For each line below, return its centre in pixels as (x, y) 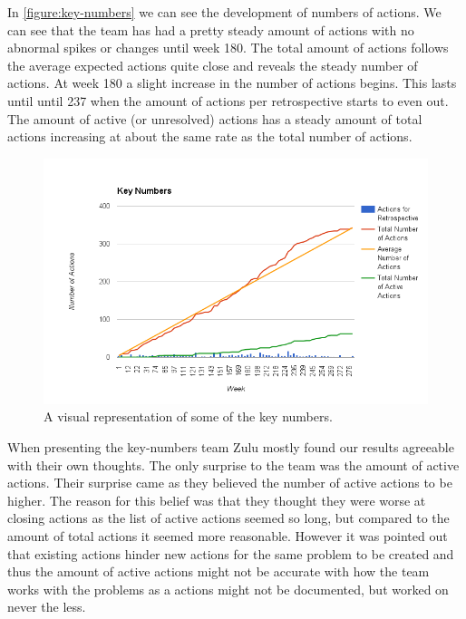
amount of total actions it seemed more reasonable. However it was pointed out (228, 535)
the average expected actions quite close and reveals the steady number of (213, 65)
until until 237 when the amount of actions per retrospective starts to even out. (228, 100)
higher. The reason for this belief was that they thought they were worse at (217, 500)
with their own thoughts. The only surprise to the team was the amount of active (233, 464)
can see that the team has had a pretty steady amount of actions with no (211, 29)
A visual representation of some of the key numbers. (188, 416)
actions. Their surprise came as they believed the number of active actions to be (230, 483)
